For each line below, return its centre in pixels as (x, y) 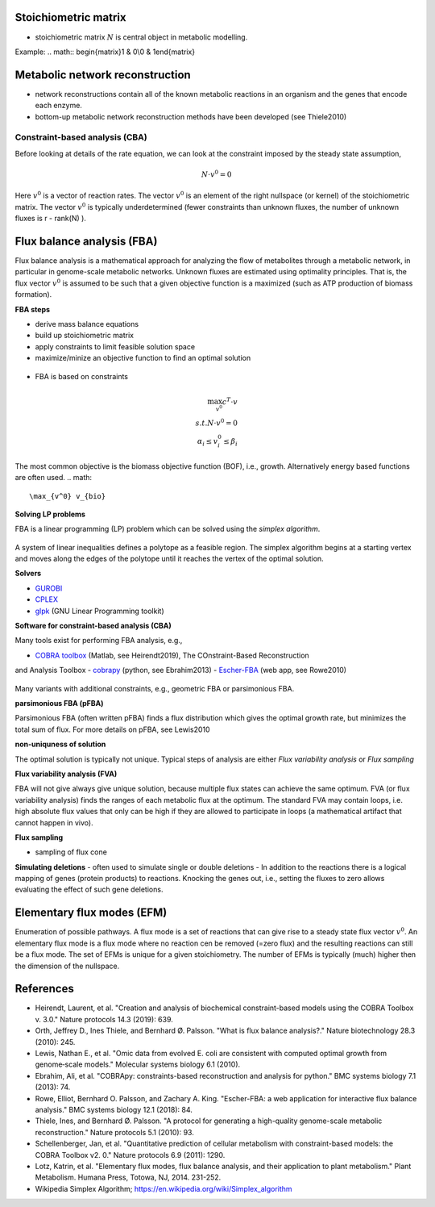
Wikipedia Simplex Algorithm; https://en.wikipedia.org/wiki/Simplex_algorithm (164, 1188)
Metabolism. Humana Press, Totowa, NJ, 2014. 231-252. (128, 1177)
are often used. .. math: (54, 478)
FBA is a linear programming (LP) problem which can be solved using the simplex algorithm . (168, 529)
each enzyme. (58, 106)
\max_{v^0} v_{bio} (68, 496)
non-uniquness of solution (60, 744)
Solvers (28, 574)
